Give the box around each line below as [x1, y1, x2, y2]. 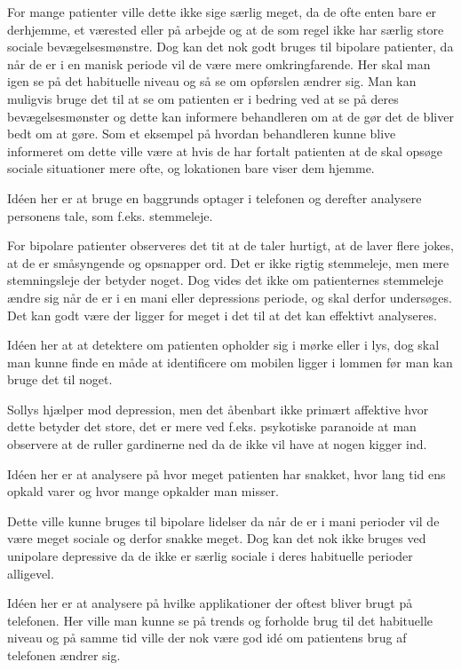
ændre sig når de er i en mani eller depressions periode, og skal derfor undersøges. [7, 288, 452, 306]
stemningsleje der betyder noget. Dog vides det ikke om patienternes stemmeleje [7, 271, 444, 289]
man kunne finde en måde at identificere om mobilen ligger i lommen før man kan [7, 352, 453, 371]
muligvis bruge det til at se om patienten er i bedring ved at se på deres [7, 89, 399, 107]
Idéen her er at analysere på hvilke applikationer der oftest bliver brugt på [7, 594, 413, 612]
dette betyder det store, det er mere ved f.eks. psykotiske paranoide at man [7, 417, 417, 436]
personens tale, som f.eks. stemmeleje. [7, 206, 213, 225]
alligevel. [7, 564, 54, 582]
